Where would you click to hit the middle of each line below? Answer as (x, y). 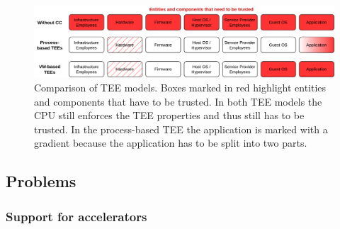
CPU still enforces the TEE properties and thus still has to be (169, 115)
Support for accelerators (76, 216)
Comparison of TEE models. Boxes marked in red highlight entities (180, 88)
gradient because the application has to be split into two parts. (171, 143)
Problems (41, 181)
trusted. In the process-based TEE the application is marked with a (181, 129)
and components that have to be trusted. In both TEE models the (178, 101)
